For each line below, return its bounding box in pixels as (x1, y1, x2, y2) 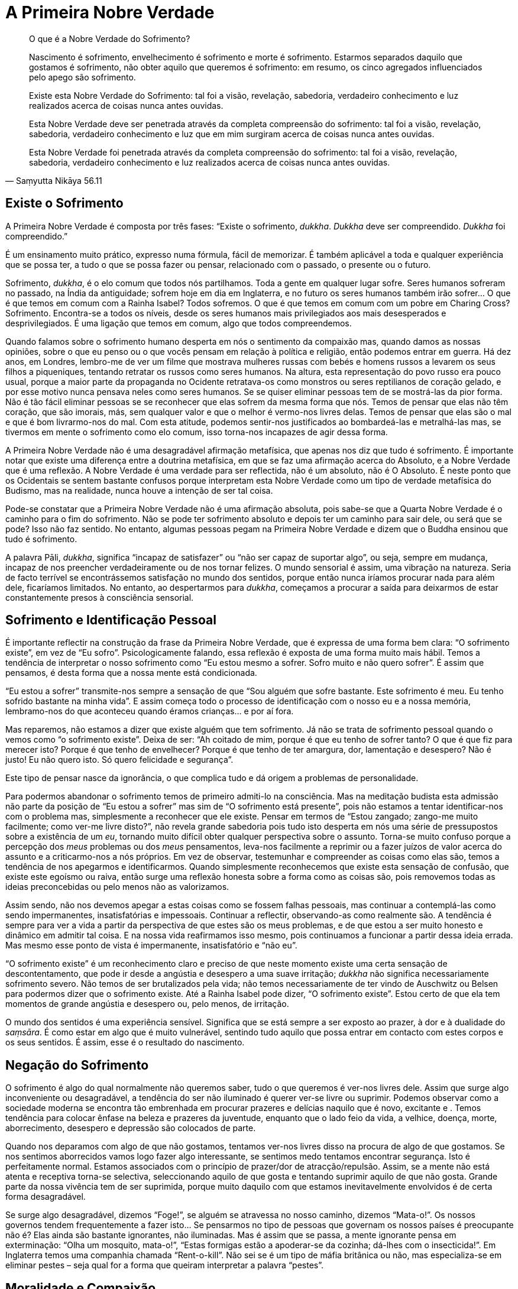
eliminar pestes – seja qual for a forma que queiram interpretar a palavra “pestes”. (5, 1260, 323, 1271)
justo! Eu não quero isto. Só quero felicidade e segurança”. (5, 754, 234, 765)
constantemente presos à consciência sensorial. (5, 592, 194, 603)
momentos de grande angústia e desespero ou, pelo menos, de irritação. (5, 999, 289, 1009)
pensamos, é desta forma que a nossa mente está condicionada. (5, 668, 257, 678)
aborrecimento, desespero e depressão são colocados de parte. (5, 1123, 256, 1133)
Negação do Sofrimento (5, 1057, 149, 1073)
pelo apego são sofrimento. (29, 72, 136, 82)
